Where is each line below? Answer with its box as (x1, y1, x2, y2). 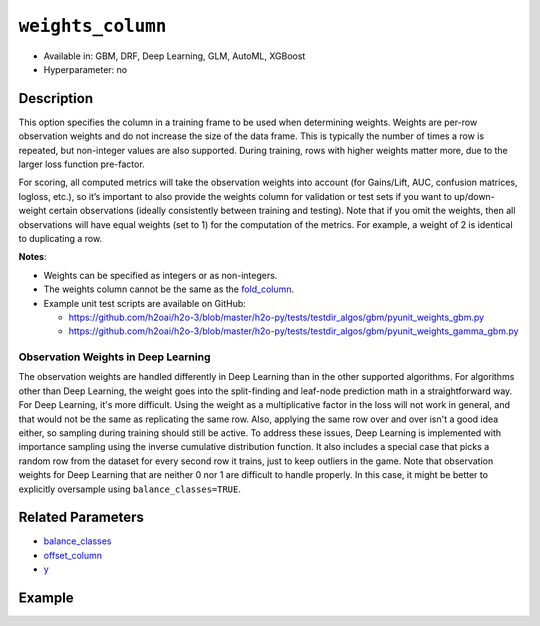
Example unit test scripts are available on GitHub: (43, 297, 247, 309)
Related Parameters (18, 509, 145, 526)
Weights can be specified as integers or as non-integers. (43, 269, 278, 281)
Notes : (18, 251, 47, 263)
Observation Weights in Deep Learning (18, 350, 211, 364)
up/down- (453, 190, 495, 202)
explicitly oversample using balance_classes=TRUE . (18, 483, 242, 495)
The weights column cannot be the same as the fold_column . (43, 283, 295, 295)
